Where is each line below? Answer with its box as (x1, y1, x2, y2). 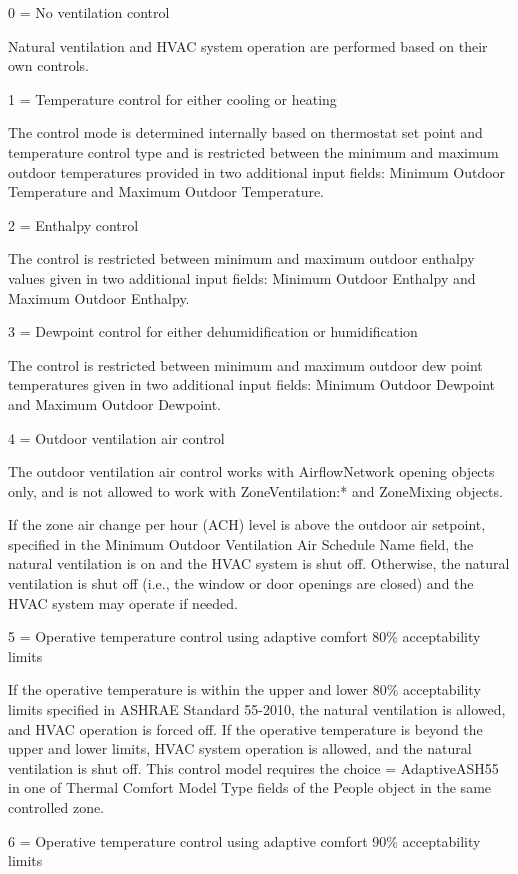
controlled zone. (8, 797, 105, 817)
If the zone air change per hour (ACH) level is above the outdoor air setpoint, (8, 514, 486, 535)
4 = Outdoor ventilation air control (8, 427, 225, 448)
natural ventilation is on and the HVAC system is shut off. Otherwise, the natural (8, 553, 510, 574)
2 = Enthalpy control (8, 214, 139, 235)
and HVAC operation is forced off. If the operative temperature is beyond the (8, 718, 483, 739)
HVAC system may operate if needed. (8, 592, 238, 613)
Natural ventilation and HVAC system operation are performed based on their (8, 35, 488, 56)
